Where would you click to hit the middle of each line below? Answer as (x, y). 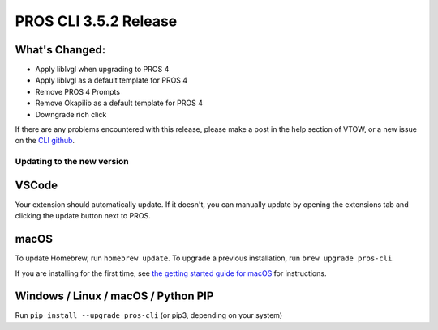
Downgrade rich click (71, 114)
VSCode (36, 185)
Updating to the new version (72, 162)
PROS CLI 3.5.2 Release (96, 21)
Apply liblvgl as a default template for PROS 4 (112, 80)
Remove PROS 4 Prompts (78, 91)
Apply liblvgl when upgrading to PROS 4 (102, 70)
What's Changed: (60, 50)
